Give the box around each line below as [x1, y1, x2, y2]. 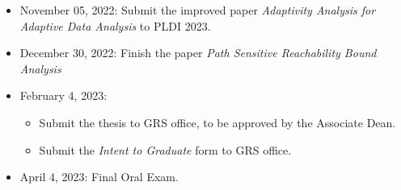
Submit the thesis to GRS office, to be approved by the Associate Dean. [39, 114, 396, 130]
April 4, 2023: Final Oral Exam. [19, 168, 179, 185]
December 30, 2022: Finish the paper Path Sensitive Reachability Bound [19, 44, 377, 61]
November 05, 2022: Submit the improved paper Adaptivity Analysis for [19, 2, 376, 18]
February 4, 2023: [19, 87, 108, 104]
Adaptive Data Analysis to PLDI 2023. [19, 17, 211, 34]
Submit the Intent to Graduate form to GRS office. [39, 141, 292, 158]
